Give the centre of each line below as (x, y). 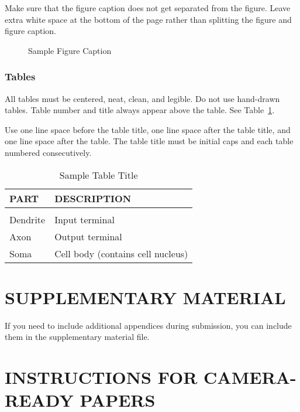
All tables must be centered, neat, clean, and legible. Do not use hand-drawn (142, 98)
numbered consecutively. (48, 152)
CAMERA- (250, 377)
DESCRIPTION (93, 198)
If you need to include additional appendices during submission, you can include (148, 325)
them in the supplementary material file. (77, 337)
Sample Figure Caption (70, 50)
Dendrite (27, 219)
